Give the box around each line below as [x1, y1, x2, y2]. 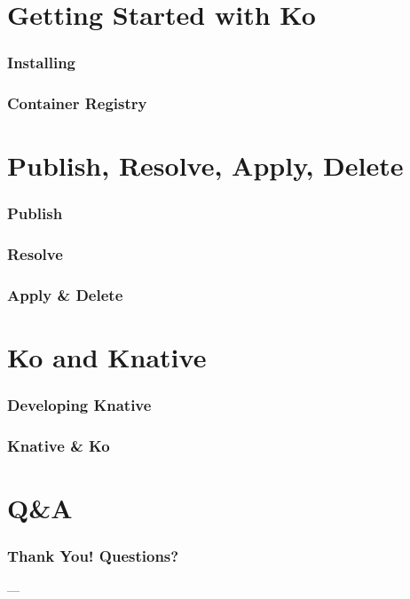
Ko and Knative [7, 339, 207, 375]
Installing [7, 51, 75, 74]
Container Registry [7, 92, 147, 114]
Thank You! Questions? [7, 545, 179, 567]
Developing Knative [7, 394, 152, 416]
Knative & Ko [7, 435, 110, 457]
